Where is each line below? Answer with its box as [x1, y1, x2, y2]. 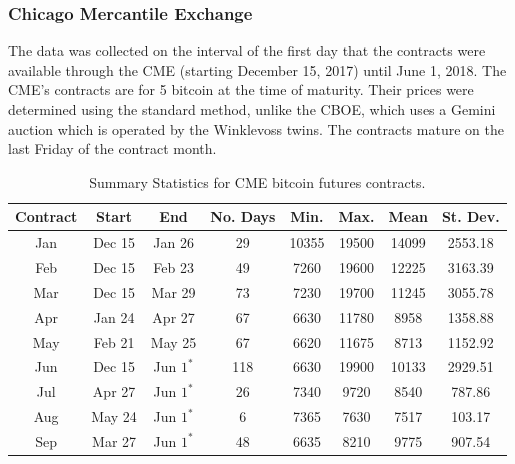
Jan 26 [153, 232, 194, 253]
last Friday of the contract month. [8, 138, 217, 159]
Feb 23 [153, 257, 194, 278]
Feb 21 [93, 331, 135, 352]
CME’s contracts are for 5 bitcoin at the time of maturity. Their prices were [8, 79, 474, 100]
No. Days [210, 206, 276, 227]
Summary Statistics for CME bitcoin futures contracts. [89, 171, 426, 192]
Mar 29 [151, 281, 196, 302]
